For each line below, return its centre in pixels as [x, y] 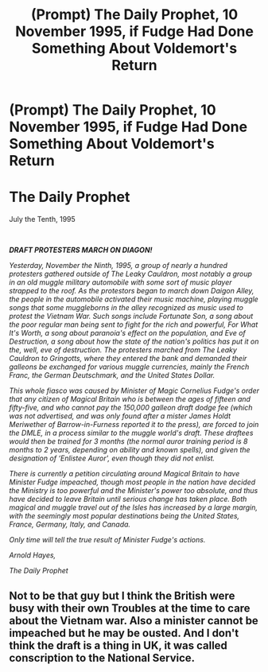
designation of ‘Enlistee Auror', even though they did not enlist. [112, 458]
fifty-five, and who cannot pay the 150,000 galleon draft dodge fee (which [131, 408]
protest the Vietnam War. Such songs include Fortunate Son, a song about [131, 317]
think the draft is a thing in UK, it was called [118, 645]
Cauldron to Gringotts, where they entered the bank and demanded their [128, 359]
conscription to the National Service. [102, 658]
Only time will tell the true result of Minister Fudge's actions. [107, 540]
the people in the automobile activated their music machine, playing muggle [134, 299]
